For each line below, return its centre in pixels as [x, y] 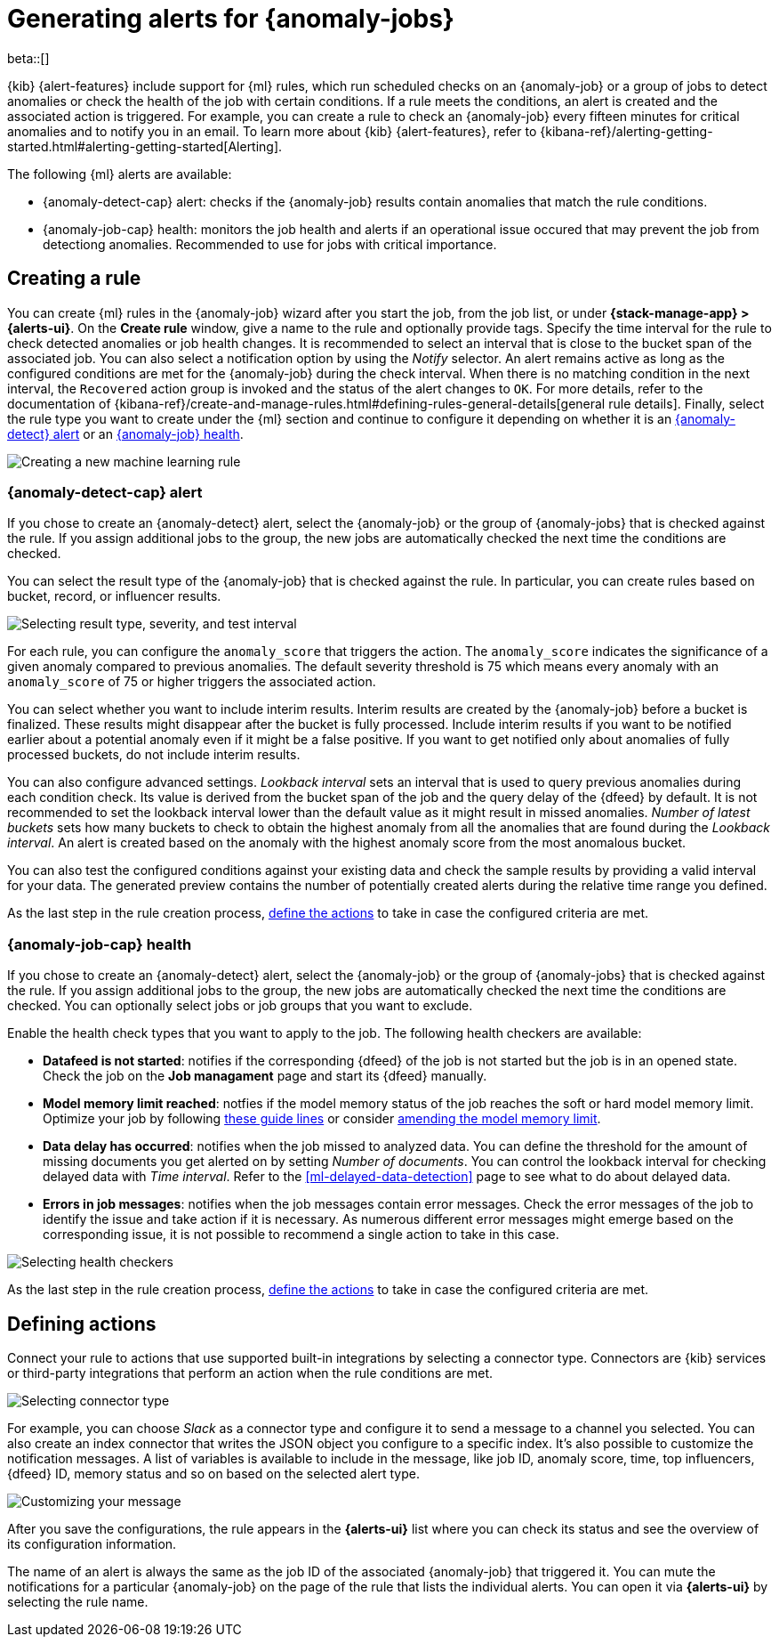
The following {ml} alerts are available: [120, 174]
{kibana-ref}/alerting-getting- [626, 131]
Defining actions [82, 1324]
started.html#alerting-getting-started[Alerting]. [145, 146]
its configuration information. [92, 1543]
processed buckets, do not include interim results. [154, 755]
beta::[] [28, 58]
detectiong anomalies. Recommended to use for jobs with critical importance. [270, 244]
